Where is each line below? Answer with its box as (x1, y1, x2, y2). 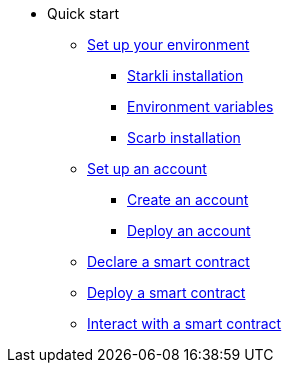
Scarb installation (127, 129, 241, 146)
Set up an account (87, 160, 207, 177)
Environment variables (127, 98, 274, 115)
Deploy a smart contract (87, 284, 246, 301)
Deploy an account (127, 222, 251, 239)
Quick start (47, 5, 119, 22)
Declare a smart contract (87, 253, 250, 270)
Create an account (127, 191, 249, 208)
